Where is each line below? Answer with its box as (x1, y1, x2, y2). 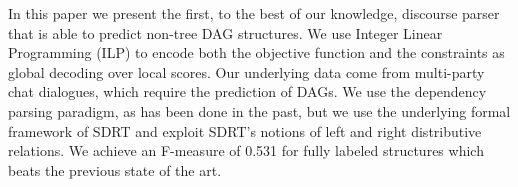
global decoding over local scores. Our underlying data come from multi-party (8, 61, 485, 82)
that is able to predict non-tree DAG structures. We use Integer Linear (8, 22, 443, 43)
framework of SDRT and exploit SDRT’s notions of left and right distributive (8, 120, 482, 141)
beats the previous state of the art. (8, 159, 222, 180)
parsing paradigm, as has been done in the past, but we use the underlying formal (8, 100, 511, 121)
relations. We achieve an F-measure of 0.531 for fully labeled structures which (8, 140, 484, 161)
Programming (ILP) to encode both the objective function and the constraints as (8, 42, 505, 63)
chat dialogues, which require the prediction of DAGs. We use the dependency (8, 81, 487, 102)
